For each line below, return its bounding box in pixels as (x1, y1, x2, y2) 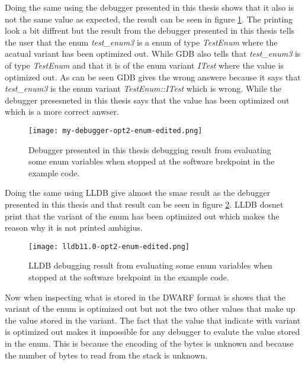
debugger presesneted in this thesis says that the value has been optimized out (5, 93, 290, 106)
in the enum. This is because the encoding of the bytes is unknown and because (5, 337, 294, 349)
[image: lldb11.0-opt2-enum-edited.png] (28, 242, 190, 251)
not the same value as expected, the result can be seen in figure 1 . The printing (5, 12, 293, 25)
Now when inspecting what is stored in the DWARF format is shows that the (5, 290, 286, 303)
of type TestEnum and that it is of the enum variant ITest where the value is (5, 59, 284, 71)
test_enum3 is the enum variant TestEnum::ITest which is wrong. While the (5, 82, 282, 95)
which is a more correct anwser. (5, 105, 120, 118)
